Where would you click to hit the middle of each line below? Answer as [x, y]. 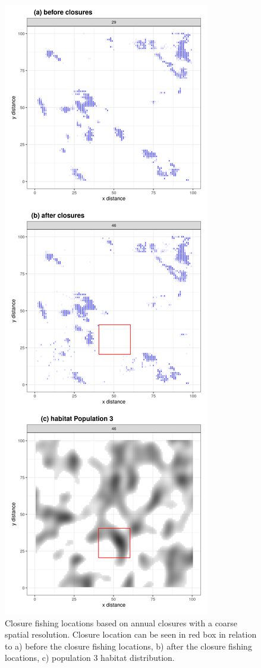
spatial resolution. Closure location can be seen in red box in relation [131, 634]
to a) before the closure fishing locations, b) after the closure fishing [128, 646]
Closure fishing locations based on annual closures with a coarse [121, 622]
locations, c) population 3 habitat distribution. [90, 658]
